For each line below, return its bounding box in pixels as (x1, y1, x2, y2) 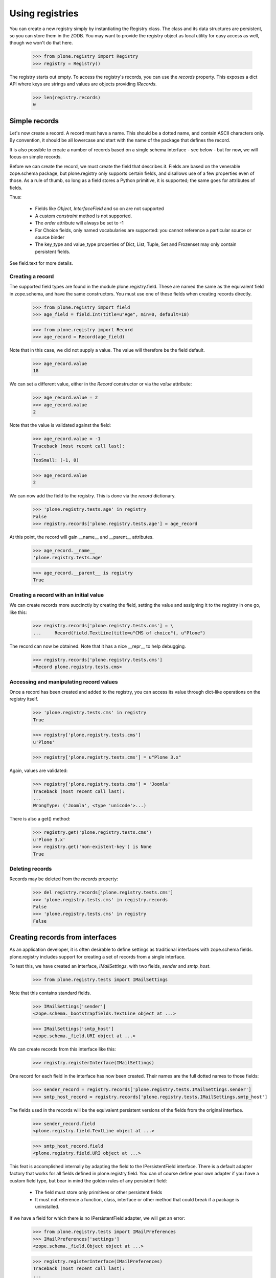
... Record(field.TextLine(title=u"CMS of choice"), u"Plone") (33, 630, 206, 636)
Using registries (9, 8, 79, 19)
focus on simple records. (9, 154, 62, 160)
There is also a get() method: (9, 816, 71, 822)
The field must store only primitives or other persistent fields (35, 1189, 163, 1196)
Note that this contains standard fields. (9, 990, 91, 996)
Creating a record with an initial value (9, 591, 104, 598)
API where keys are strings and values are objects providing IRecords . (9, 81, 157, 87)
